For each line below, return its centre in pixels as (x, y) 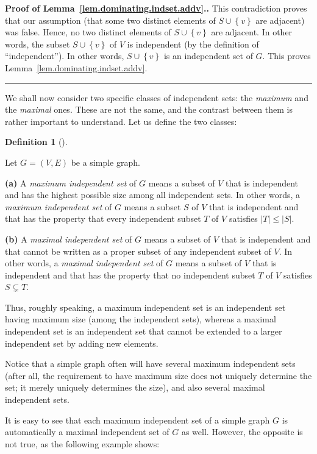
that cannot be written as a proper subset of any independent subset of (138, 251)
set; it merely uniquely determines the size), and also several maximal (135, 387)
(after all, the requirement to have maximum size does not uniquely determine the (158, 375)
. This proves (287, 56)
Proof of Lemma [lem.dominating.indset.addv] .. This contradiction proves (156, 8)
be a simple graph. (105, 162)
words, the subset (37, 44)
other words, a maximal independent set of (84, 263)
